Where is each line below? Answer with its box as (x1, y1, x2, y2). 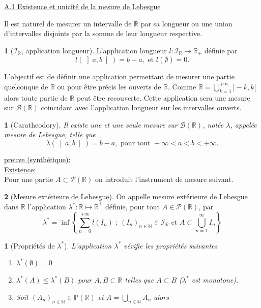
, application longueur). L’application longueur (21, 45, 167, 55)
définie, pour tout (105, 201, 160, 212)
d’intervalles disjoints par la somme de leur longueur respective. (4, 28, 202, 39)
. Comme (168, 81, 196, 91)
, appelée (230, 119, 257, 130)
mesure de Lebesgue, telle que (4, 129, 96, 140)
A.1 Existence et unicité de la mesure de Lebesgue (4, 1, 161, 11)
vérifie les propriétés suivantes (124, 240, 218, 251)
